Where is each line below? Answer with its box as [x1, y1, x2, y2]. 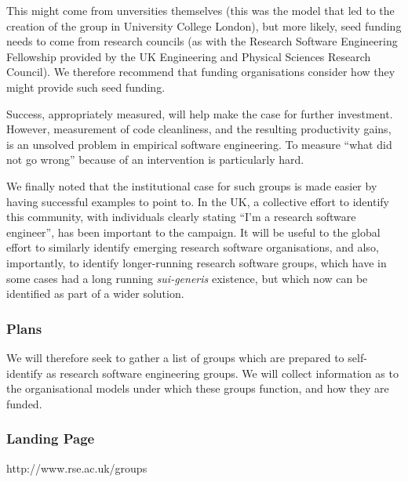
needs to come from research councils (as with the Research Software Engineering [6, 33, 398, 49]
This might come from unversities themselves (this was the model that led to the [6, 2, 395, 18]
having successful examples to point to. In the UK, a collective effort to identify [6, 193, 389, 209]
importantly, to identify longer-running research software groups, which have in [6, 254, 387, 270]
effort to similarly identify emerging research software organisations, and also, [6, 239, 379, 255]
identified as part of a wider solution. [6, 285, 184, 302]
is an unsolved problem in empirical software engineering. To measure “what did [6, 136, 392, 152]
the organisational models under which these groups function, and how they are [6, 380, 389, 397]
